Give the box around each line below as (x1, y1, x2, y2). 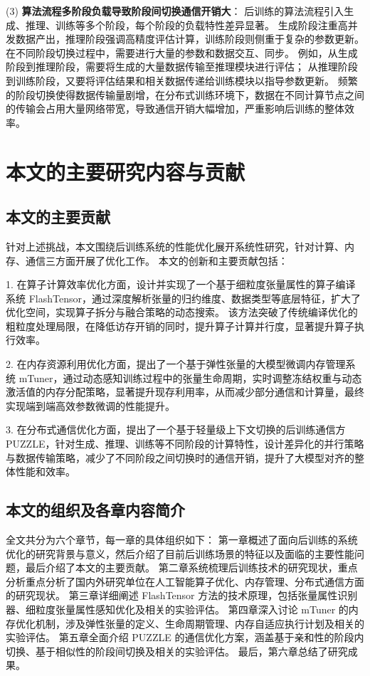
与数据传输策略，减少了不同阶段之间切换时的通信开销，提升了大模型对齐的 (6, 450, 354, 465)
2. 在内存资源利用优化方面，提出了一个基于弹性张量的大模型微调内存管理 (6, 357, 346, 371)
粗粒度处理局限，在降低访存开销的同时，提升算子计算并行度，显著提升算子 (6, 318, 354, 333)
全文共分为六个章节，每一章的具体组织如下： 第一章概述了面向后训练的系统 (6, 532, 358, 547)
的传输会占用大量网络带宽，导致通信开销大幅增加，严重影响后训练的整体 (6, 101, 344, 116)
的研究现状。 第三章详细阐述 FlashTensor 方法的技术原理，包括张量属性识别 (6, 588, 358, 603)
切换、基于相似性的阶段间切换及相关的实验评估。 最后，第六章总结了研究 (6, 643, 348, 658)
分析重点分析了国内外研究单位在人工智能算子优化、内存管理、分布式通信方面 (6, 574, 364, 588)
